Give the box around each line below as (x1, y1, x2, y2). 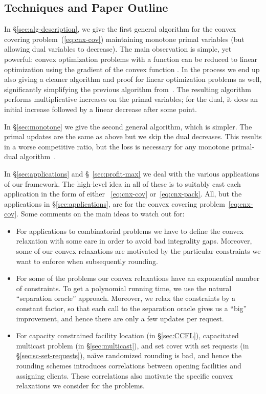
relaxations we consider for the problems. (16, 380, 145, 391)
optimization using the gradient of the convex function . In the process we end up (4, 63, 260, 74)
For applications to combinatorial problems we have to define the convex (16, 225, 243, 236)
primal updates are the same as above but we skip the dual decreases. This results (4, 131, 262, 142)
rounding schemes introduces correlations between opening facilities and (16, 360, 241, 371)
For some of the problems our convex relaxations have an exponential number (16, 273, 260, 283)
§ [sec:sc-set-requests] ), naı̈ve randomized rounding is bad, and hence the (16, 350, 241, 361)
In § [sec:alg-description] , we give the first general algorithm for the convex (4, 24, 236, 34)
